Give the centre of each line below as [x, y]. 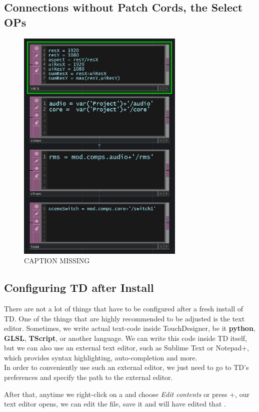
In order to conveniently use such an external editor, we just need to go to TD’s [126, 367]
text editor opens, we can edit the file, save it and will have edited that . [115, 404]
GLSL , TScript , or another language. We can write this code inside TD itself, [125, 338]
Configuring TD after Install [79, 288]
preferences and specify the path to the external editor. [88, 377]
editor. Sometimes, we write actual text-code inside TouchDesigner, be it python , [130, 328]
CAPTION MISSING [57, 261]
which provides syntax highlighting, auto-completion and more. [101, 357]
